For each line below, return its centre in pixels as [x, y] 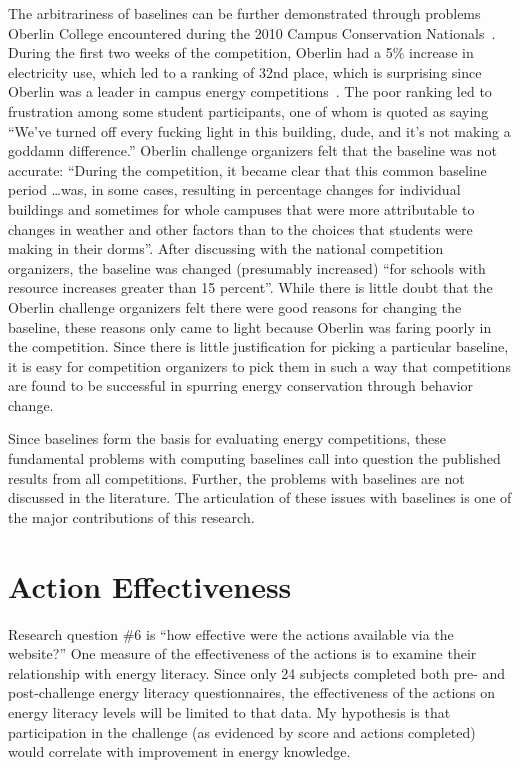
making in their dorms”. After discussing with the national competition [226, 248]
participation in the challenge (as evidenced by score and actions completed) [242, 731]
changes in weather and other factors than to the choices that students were [240, 228]
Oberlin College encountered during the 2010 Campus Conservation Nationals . [252, 32]
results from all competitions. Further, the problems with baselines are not [236, 477]
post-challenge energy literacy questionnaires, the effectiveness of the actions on [252, 692]
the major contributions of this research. [131, 516]
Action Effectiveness [150, 585]
